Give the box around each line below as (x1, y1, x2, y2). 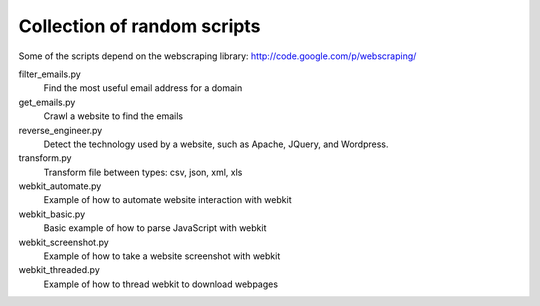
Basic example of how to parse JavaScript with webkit (43, 222, 267, 234)
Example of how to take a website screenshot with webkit (43, 250, 281, 262)
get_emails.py (18, 96, 76, 108)
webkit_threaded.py (18, 264, 100, 276)
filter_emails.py (18, 68, 82, 80)
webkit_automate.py (18, 180, 102, 192)
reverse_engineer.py (18, 124, 103, 136)
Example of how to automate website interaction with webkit (43, 194, 292, 206)
